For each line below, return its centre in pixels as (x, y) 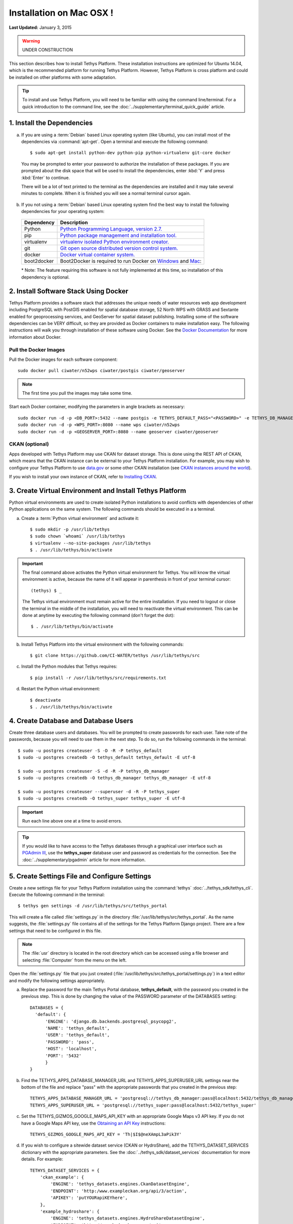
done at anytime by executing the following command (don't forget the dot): (98, 615)
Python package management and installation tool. (118, 235)
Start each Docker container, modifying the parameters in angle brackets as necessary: (97, 407)
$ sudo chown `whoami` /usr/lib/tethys (78, 536)
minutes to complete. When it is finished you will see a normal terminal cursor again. (106, 193)
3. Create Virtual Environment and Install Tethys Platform (98, 490)
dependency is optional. (45, 277)
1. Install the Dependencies (51, 123)
